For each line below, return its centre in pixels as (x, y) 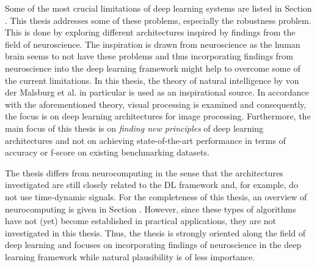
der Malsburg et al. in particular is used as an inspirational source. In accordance (157, 92)
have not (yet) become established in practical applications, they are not (141, 221)
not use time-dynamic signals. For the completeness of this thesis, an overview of (156, 196)
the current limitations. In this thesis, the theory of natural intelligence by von (152, 80)
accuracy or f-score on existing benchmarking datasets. (107, 152)
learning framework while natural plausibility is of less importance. (130, 256)
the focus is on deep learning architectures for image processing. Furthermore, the (158, 116)
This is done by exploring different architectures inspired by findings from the (150, 32)
